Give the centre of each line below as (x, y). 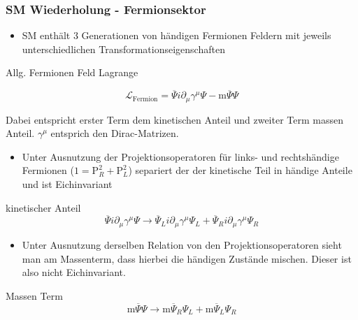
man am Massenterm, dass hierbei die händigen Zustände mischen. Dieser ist (187, 258)
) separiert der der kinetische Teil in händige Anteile (240, 170)
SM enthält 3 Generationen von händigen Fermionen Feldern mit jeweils (177, 35)
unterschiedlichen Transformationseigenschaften (123, 49)
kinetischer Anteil (43, 207)
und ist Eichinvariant (67, 184)
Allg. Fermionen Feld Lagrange (72, 72)
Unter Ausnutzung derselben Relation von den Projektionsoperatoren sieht (182, 244)
